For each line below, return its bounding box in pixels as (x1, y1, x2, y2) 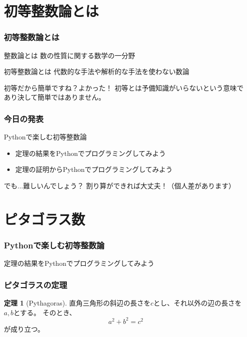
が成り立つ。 (4, 323, 45, 334)
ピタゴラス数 (4, 209, 85, 229)
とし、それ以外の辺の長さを (153, 297, 242, 307)
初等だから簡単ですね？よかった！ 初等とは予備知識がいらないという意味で (4, 82, 244, 92)
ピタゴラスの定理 (4, 278, 67, 291)
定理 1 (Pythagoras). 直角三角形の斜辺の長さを (4, 297, 151, 307)
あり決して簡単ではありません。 (4, 92, 106, 102)
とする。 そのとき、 (13, 307, 76, 317)
